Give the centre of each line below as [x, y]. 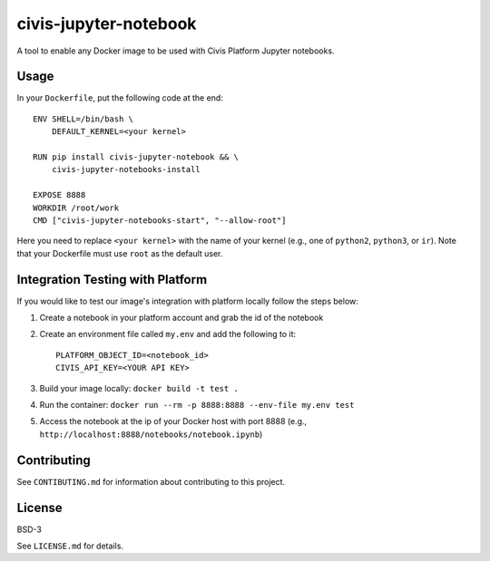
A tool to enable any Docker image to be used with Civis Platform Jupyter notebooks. [176, 51]
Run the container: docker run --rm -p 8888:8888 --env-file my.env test [197, 405]
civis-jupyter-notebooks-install [126, 169]
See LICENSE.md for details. [70, 546]
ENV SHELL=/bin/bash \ [83, 119]
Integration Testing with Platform [112, 280]
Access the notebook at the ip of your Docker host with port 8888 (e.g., [173, 421]
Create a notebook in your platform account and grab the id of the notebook [181, 318]
